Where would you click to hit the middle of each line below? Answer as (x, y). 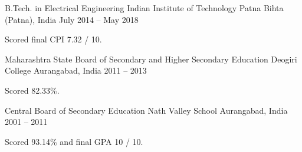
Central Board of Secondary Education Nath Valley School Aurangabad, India (146, 110)
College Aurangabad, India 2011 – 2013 (76, 70)
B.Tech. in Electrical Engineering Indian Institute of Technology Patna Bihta (144, 8)
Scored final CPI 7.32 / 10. (53, 39)
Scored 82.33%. (32, 90)
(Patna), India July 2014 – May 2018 (72, 19)
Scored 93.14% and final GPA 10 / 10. (74, 141)
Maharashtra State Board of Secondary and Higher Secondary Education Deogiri (151, 59)
